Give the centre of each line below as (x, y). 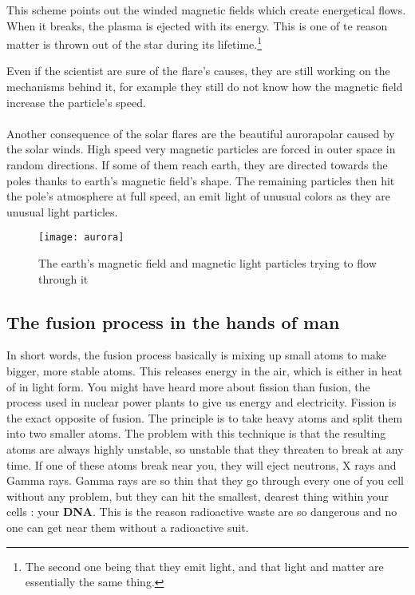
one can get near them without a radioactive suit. (128, 527)
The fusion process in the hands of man (173, 321)
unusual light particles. (62, 211)
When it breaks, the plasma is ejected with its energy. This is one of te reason (197, 25)
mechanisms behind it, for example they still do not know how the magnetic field (205, 87)
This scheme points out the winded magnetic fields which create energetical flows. (206, 10)
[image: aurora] (81, 238)
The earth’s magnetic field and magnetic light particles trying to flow (207, 263)
